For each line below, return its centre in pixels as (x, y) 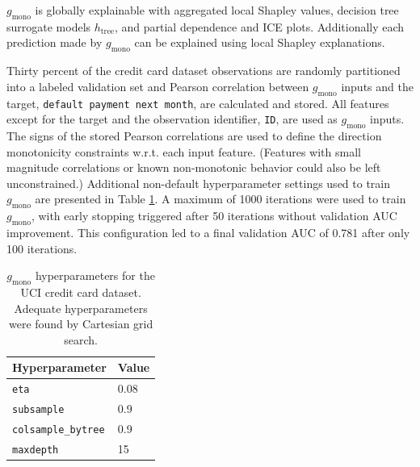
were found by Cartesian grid (81, 324)
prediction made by (55, 42)
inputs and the (377, 86)
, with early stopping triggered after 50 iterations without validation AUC (214, 216)
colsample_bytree (59, 430)
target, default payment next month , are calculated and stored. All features (198, 103)
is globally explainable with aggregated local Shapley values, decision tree (217, 10)
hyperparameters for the (95, 275)
